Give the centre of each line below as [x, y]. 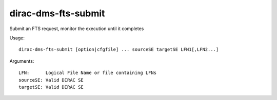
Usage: [17, 38]
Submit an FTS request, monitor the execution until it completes [77, 29]
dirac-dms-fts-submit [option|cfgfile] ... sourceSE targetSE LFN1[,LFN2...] [119, 49]
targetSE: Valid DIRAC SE [51, 87]
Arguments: [22, 61]
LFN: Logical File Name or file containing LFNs [87, 73]
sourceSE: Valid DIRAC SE [51, 80]
